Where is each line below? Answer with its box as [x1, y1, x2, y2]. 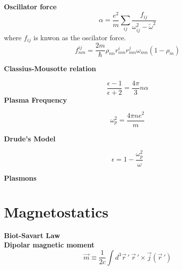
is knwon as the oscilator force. [33, 32, 126, 42]
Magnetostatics [4, 201, 108, 221]
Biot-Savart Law [4, 230, 60, 240]
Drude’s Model [4, 133, 56, 143]
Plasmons [4, 172, 37, 183]
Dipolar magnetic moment [4, 240, 95, 250]
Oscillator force [4, 1, 57, 11]
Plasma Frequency [4, 94, 67, 105]
